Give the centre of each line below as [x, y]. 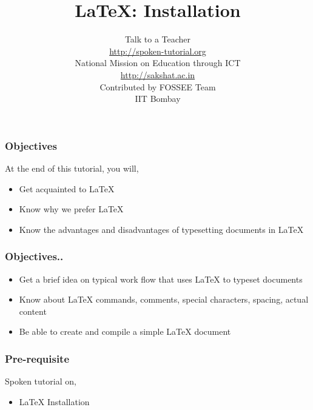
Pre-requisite [37, 358]
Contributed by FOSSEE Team [158, 86]
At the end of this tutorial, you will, [72, 168]
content [33, 311]
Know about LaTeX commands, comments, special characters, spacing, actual [164, 299]
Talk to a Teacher [158, 39]
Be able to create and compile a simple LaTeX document [125, 331]
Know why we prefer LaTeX [71, 209]
